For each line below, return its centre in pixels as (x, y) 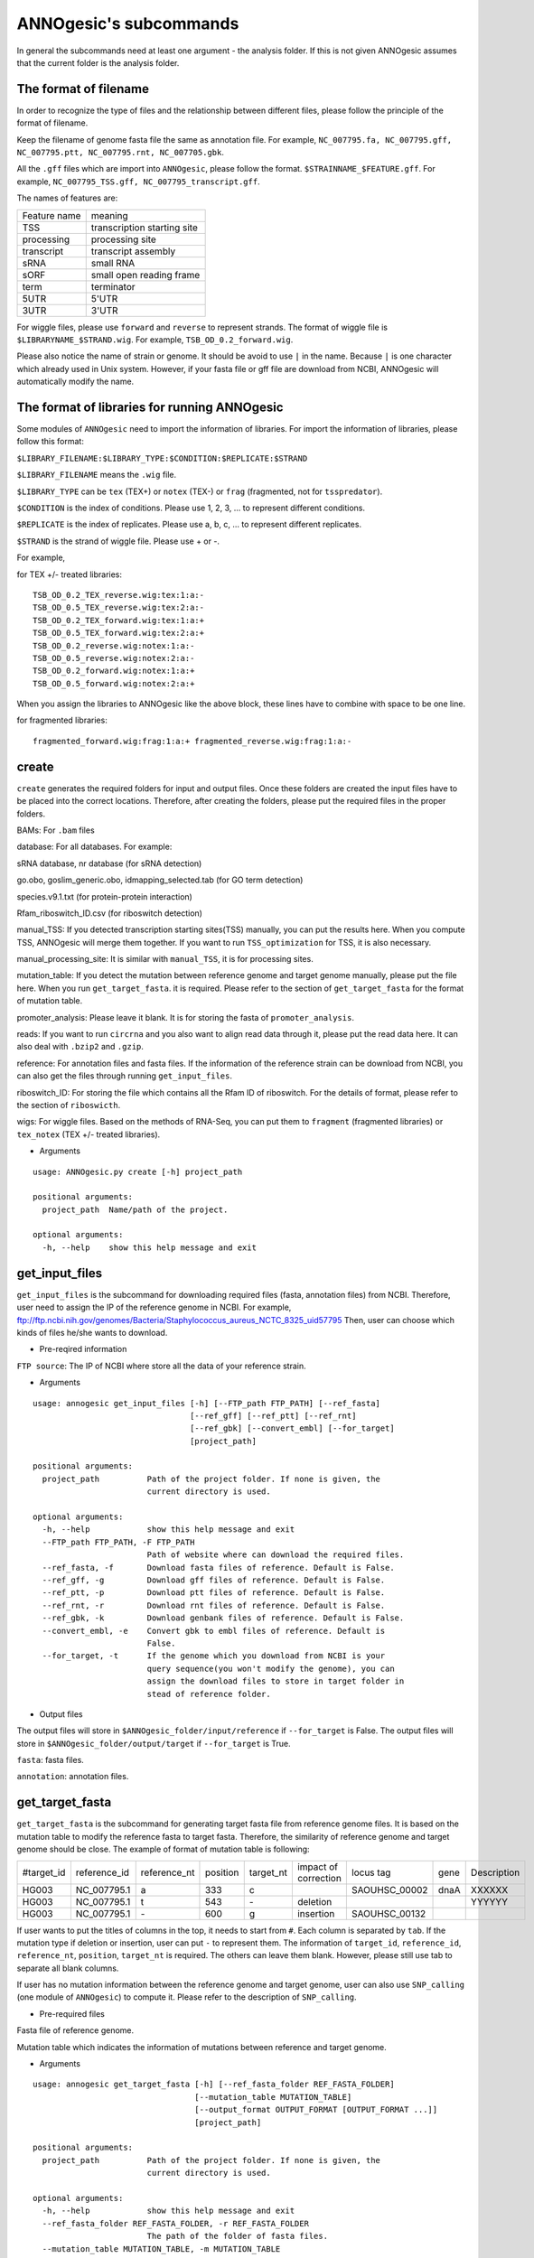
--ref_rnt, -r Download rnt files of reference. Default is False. (214, 1605)
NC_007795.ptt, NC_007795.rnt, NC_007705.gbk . (121, 153)
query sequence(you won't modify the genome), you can (271, 1668)
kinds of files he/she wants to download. (92, 1332)
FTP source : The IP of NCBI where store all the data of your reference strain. (161, 1366)
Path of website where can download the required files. (276, 1555)
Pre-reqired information (83, 1349)
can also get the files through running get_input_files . (124, 1076)
